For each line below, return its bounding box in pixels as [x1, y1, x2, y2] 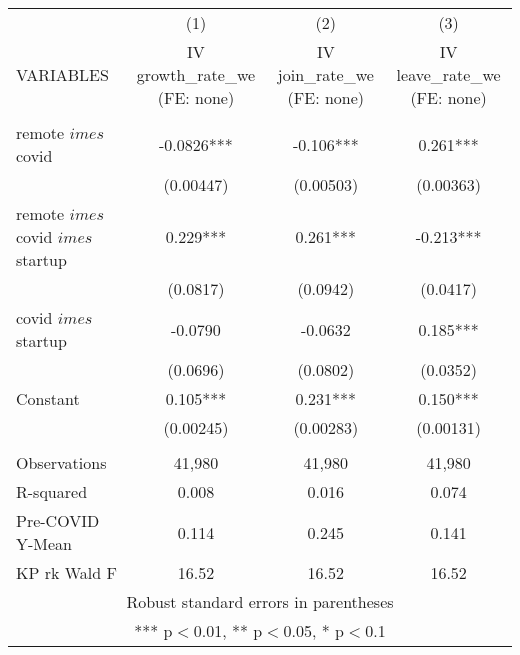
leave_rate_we [396, 63, 501, 86]
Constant [16, 387, 80, 410]
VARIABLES [16, 63, 109, 86]
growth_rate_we [136, 63, 256, 86]
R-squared [16, 480, 88, 503]
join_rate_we [277, 63, 374, 86]
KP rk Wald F [16, 561, 117, 584]
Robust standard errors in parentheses [126, 590, 394, 613]
